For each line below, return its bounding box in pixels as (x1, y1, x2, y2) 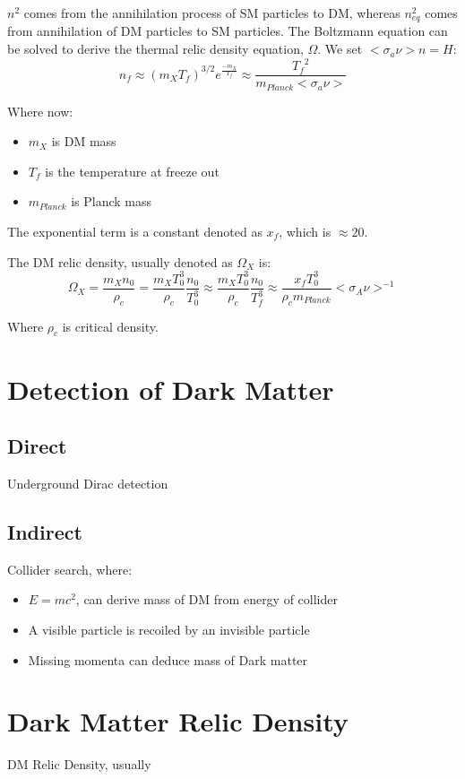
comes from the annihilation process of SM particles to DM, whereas (23, 4, 400, 22)
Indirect (7, 517, 82, 545)
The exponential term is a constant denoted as (7, 222, 263, 241)
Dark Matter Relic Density (7, 703, 349, 740)
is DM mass (51, 132, 116, 151)
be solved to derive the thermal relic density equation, (7, 39, 304, 58)
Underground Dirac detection (7, 473, 168, 492)
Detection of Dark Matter (7, 370, 334, 407)
